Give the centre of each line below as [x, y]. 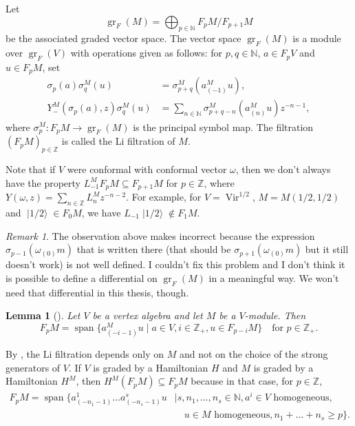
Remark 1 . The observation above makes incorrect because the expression [160, 235]
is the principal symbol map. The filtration [223, 126]
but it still [327, 249]
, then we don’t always [283, 169]
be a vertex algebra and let [148, 315]
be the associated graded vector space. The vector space [123, 38]
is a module [317, 38]
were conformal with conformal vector [147, 169]
